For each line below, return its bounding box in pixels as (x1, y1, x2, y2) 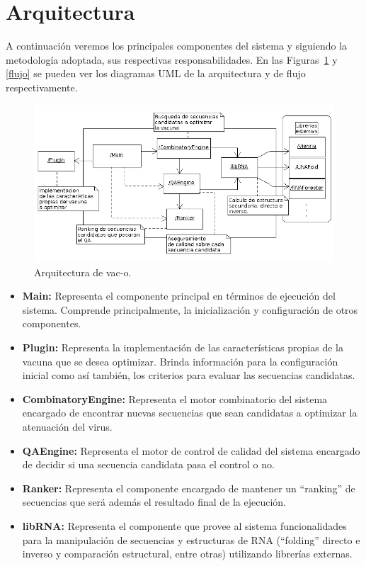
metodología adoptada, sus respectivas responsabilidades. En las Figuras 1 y (6, 52, 338, 67)
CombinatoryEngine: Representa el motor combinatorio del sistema (22, 391, 328, 406)
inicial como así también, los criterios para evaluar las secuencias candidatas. (22, 368, 355, 383)
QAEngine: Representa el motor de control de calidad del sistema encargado (22, 443, 360, 458)
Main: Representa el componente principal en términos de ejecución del (22, 288, 336, 303)
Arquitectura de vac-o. (34, 264, 132, 279)
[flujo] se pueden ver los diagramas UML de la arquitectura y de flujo (6, 66, 306, 81)
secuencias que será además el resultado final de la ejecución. (22, 494, 286, 509)
